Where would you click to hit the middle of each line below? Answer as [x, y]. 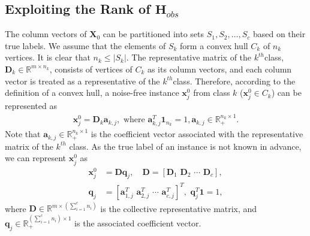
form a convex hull [214, 45]
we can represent [36, 158]
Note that [23, 134]
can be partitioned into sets [153, 34]
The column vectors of [46, 34]
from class [212, 93]
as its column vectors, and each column [219, 69]
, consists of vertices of [91, 69]
